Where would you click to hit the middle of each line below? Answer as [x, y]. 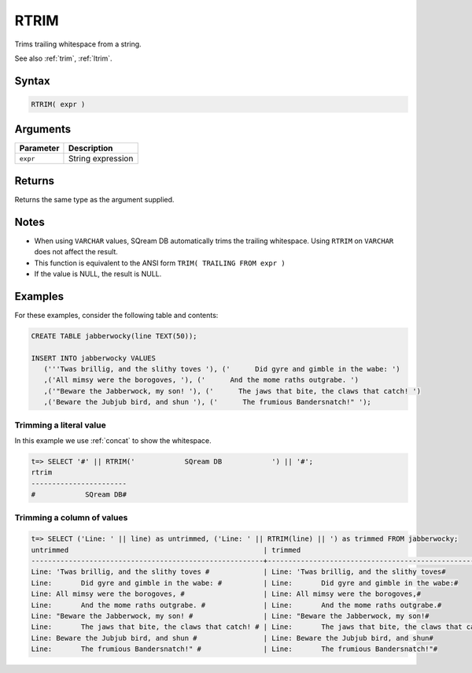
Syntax [32, 81]
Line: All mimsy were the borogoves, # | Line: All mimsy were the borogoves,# [226, 594]
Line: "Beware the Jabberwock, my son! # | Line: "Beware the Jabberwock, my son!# [230, 616]
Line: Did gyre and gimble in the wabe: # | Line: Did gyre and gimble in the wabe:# [245, 583]
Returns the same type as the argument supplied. [94, 199]
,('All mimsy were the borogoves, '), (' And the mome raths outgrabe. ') [201, 380]
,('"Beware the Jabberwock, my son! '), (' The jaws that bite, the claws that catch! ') [232, 391]
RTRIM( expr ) [58, 104]
